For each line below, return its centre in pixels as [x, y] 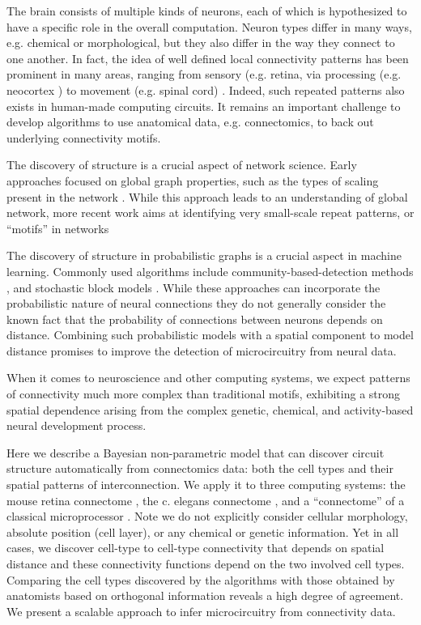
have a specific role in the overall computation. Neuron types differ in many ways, [209, 26]
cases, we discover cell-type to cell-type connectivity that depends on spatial [196, 548]
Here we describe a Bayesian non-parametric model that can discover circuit [196, 452]
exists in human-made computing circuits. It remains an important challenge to [204, 106]
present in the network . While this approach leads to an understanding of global [207, 196]
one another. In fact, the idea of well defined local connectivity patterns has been [208, 58]
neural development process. [77, 425]
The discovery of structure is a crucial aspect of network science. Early [182, 165]
